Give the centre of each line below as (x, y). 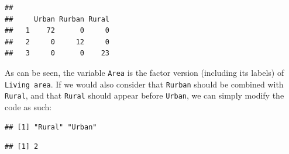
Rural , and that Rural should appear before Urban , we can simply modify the (144, 95)
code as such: (28, 106)
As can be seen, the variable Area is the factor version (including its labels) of (144, 72)
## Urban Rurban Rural (57, 19)
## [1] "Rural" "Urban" (51, 127)
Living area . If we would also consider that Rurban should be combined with (144, 84)
